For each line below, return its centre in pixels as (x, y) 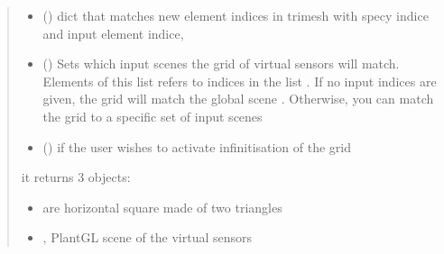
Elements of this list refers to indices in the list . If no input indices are (240, 81)
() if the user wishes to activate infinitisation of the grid (197, 146)
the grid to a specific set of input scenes (153, 116)
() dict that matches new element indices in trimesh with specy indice (236, 15)
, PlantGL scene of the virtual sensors (148, 237)
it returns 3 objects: (76, 177)
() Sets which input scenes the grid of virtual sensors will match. (221, 63)
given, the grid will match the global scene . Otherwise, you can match (238, 99)
